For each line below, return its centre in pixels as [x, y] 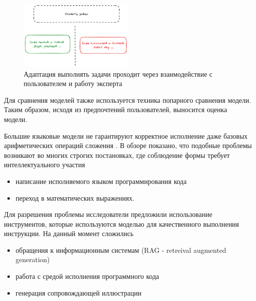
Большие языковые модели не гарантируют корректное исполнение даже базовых [126, 135]
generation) [33, 259]
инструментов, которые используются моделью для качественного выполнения [122, 224]
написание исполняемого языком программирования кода [101, 181]
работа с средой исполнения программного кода [87, 276]
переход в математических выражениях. [75, 197]
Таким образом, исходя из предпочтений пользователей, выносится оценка [116, 109]
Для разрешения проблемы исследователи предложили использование [108, 214]
